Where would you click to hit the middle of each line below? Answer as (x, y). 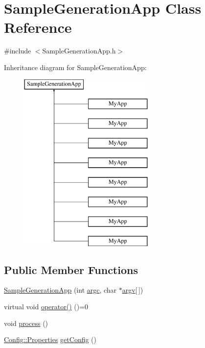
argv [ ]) (133, 290)
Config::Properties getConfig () (50, 339)
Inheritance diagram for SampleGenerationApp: (75, 67)
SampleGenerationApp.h (79, 51)
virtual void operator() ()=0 (46, 307)
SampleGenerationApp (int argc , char (60, 290)
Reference (38, 27)
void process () (26, 323)
